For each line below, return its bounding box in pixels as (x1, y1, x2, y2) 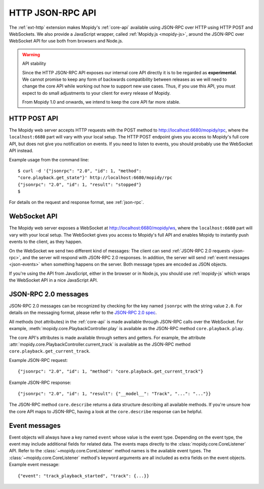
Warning (22, 51, 40, 57)
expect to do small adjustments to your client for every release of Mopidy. (22, 90, 171, 96)
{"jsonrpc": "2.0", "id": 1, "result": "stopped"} (18, 181, 142, 187)
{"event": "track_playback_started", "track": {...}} (18, 473, 149, 479)
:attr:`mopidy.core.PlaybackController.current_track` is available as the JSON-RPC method (9, 341, 191, 347)
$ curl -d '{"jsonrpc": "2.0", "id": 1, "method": (18, 168, 142, 174)
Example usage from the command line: (9, 156, 89, 162)
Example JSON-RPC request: (9, 357, 68, 363)
